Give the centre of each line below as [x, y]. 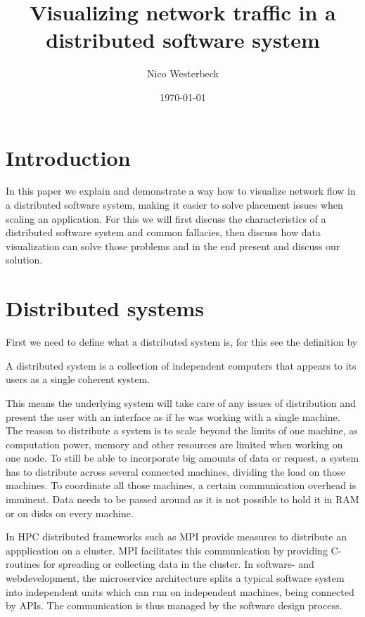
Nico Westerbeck [183, 73]
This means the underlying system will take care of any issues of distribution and [181, 402]
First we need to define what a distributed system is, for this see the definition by [182, 342]
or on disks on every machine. [70, 513]
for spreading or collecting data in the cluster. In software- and [179, 564]
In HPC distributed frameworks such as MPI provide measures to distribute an [176, 537]
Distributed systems [105, 308]
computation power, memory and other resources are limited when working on [174, 444]
